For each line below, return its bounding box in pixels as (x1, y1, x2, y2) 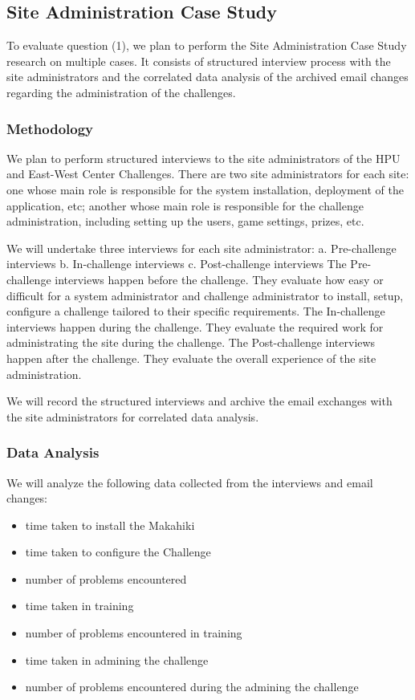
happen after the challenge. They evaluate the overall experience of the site (6, 349, 376, 366)
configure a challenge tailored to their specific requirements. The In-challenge (6, 303, 385, 319)
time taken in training (25, 597, 134, 614)
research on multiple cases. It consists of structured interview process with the (6, 52, 391, 69)
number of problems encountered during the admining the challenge (25, 678, 359, 695)
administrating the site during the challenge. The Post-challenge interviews (6, 334, 376, 351)
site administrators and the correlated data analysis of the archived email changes (6, 68, 409, 85)
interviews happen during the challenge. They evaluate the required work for (6, 318, 384, 335)
